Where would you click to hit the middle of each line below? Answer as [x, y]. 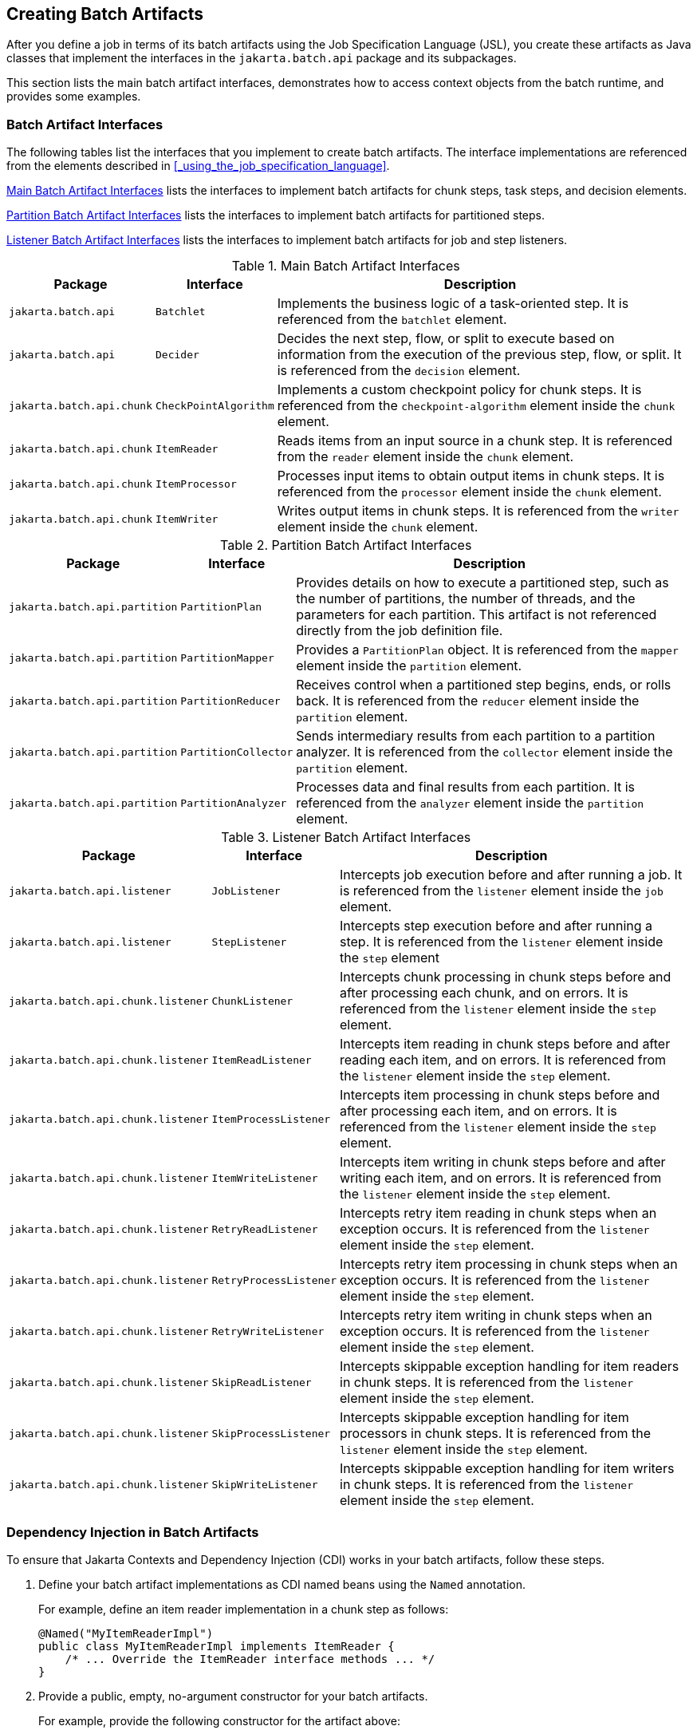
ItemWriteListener [265, 1178]
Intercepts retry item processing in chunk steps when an [509, 1264]
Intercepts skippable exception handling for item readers [510, 1367]
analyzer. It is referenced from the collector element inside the [484, 752]
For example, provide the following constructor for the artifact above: [219, 1720]
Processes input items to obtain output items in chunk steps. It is [471, 476]
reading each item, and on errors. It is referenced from [503, 1060]
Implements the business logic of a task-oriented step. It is [453, 304]
